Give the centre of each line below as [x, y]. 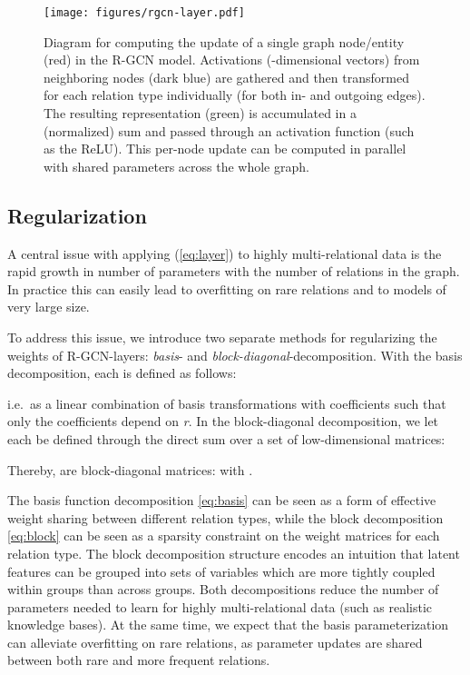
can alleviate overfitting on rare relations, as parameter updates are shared [215, 642]
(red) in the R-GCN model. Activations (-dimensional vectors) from [232, 60]
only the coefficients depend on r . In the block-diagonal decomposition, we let [223, 421]
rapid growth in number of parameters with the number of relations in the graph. [234, 271]
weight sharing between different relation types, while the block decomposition [225, 517]
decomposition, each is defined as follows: [122, 373]
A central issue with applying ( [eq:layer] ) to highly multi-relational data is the [225, 253]
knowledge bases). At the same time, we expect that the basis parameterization [228, 625]
